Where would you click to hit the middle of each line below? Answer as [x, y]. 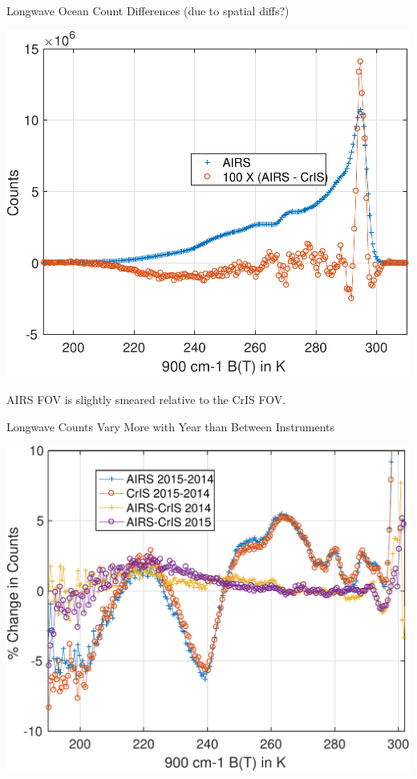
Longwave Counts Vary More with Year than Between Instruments [171, 426]
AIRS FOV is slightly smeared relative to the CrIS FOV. [146, 399]
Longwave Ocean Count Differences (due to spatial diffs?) [148, 10]
